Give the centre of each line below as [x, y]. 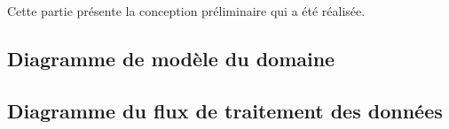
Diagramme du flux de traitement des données [225, 110]
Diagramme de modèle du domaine [171, 58]
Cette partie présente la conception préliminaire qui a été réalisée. [186, 11]
